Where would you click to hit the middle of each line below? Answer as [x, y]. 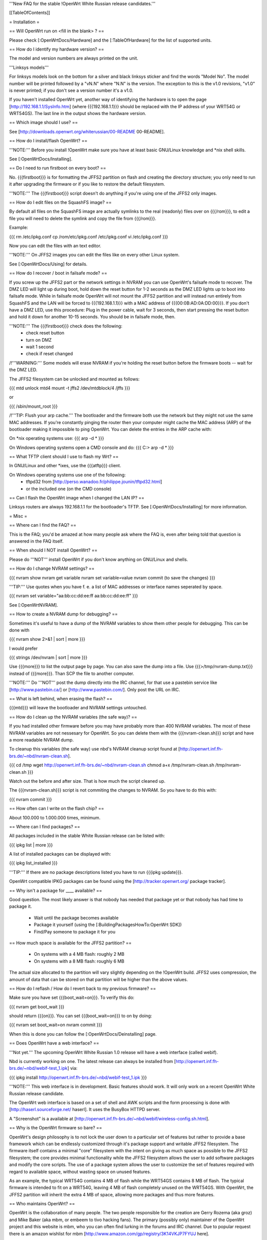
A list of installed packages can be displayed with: [60, 854]
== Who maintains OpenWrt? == [42, 1204]
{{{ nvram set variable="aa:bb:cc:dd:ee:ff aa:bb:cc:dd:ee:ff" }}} [74, 596]
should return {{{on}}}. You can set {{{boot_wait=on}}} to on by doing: [81, 1016]
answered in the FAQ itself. [36, 541]
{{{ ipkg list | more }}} [31, 845]
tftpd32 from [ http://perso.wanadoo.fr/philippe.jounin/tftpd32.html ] [94, 482]
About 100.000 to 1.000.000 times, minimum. [55, 817]
